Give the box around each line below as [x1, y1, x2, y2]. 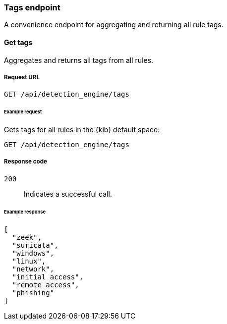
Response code [4, 158, 47, 165]
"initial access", [12, 272, 84, 281]
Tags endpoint [4, 2, 60, 12]
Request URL [4, 73, 40, 81]
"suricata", [12, 241, 58, 249]
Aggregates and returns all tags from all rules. [4, 55, 154, 64]
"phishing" [12, 288, 55, 297]
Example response [4, 209, 46, 215]
